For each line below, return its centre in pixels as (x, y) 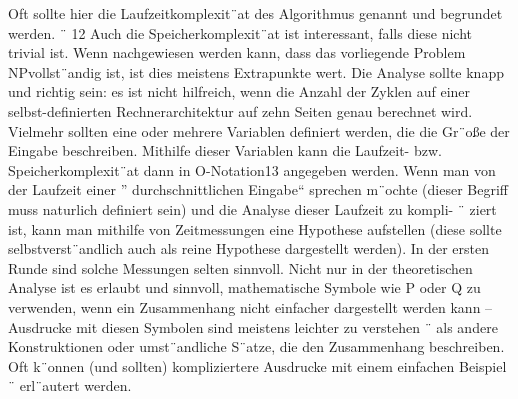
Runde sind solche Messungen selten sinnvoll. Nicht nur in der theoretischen (240, 267)
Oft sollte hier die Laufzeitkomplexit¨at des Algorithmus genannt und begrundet (255, 13)
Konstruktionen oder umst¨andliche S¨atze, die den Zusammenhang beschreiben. (256, 346)
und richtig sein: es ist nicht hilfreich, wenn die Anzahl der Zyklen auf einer (239, 91)
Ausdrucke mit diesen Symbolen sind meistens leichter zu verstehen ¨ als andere (253, 326)
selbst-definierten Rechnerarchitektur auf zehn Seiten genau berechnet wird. (240, 110)
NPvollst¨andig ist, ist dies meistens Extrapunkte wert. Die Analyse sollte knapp (256, 71)
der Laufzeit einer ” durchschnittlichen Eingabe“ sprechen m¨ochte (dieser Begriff (258, 189)
